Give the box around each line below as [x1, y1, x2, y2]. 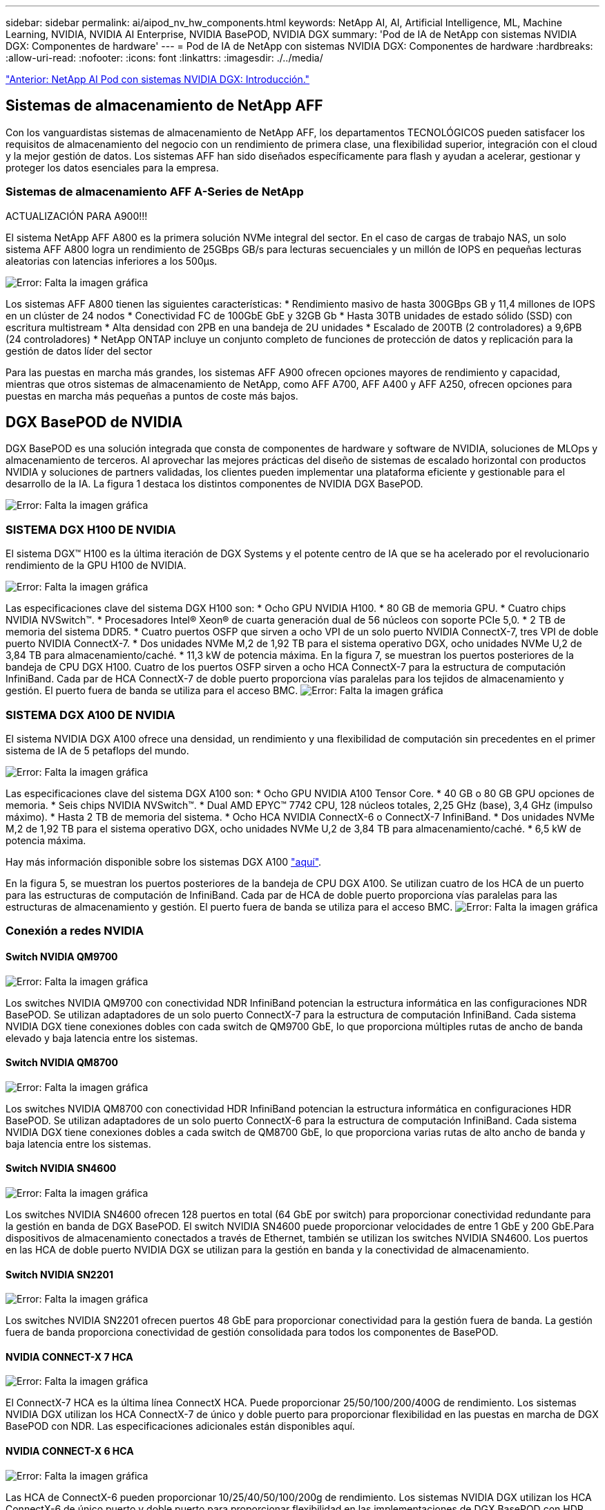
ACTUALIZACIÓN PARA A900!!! [6, 209, 148, 222]
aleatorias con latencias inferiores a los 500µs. [6, 254, 218, 267]
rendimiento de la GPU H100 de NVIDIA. [6, 559, 186, 572]
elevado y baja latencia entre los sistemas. [6, 1032, 198, 1044]
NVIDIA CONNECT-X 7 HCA [6, 1350, 133, 1363]
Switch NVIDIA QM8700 [6, 1056, 118, 1069]
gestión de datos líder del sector [6, 344, 153, 357]
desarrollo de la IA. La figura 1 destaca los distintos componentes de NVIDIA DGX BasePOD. [6, 478, 423, 490]
